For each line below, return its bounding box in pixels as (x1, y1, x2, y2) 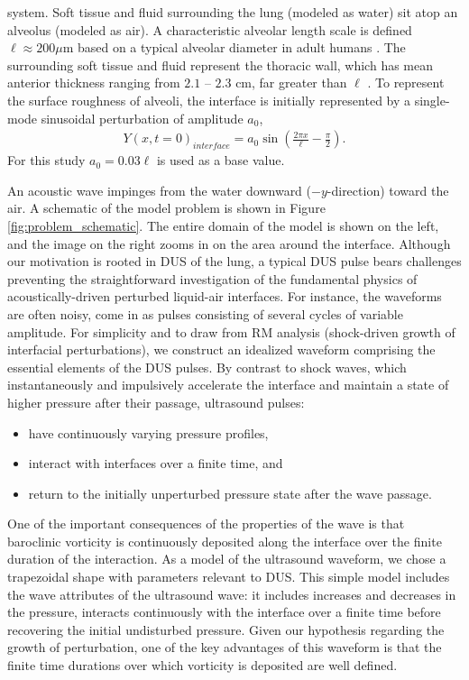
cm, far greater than (235, 73, 347, 92)
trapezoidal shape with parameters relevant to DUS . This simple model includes (7, 567, 450, 586)
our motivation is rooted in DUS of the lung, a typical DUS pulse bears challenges (7, 252, 462, 271)
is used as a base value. (156, 151, 285, 170)
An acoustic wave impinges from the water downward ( (7, 180, 312, 199)
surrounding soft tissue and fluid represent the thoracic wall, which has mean (7, 55, 434, 74)
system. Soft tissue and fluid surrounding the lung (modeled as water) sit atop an (7, 3, 458, 21)
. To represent (367, 73, 445, 92)
